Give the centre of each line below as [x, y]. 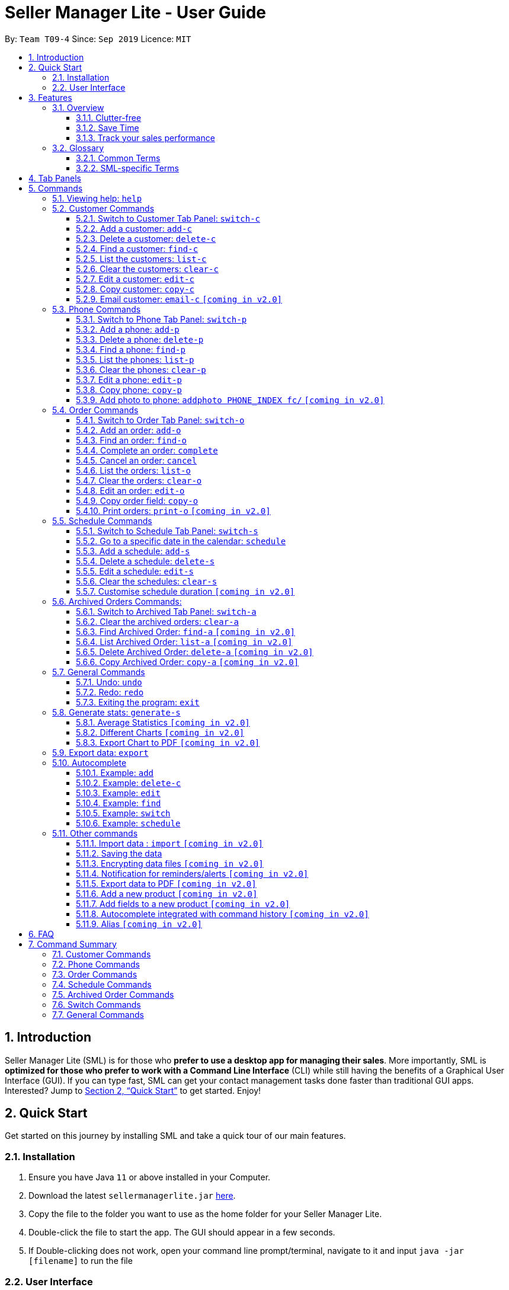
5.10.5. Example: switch [123, 813]
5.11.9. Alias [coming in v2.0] [139, 924]
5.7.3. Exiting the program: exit [138, 702]
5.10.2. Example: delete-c [129, 783]
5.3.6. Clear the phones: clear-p [141, 369]
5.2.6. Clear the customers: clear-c [147, 269]
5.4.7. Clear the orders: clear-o [139, 480]
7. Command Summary [73, 944]
